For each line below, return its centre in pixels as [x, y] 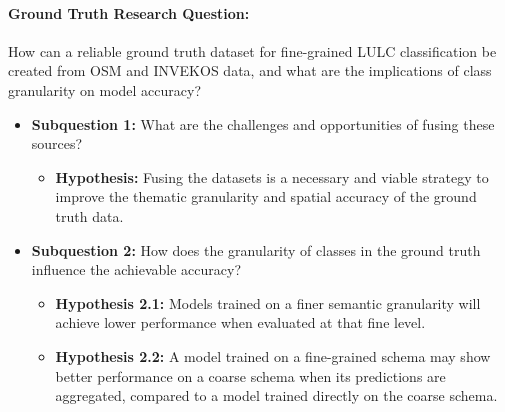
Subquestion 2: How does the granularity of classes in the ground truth [256, 249]
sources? [57, 143]
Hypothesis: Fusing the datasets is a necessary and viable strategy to [272, 176]
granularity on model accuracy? [105, 89]
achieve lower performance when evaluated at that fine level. [240, 322]
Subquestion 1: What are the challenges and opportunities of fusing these [263, 123]
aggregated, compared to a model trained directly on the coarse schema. [276, 395]
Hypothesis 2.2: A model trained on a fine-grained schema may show [273, 355]
